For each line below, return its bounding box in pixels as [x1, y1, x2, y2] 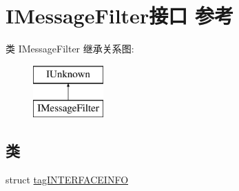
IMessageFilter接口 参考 [6, 1, 233, 30]
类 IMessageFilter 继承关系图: [6, 41, 134, 56]
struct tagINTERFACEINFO [6, 172, 129, 187]
